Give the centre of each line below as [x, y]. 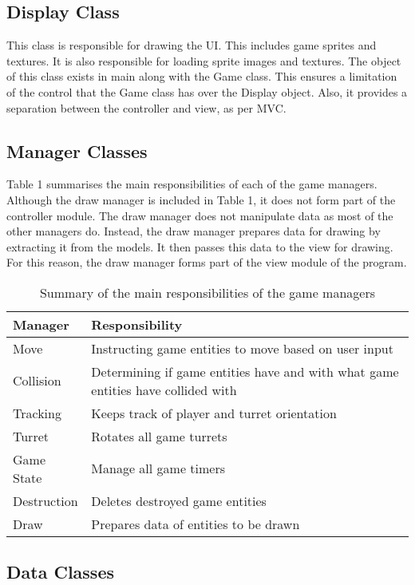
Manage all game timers [158, 468]
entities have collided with [164, 389]
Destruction [45, 500]
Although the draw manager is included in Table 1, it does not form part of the [201, 199]
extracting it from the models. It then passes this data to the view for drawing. [200, 246]
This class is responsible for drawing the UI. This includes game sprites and [192, 45]
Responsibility [137, 324]
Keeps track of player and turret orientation [214, 413]
